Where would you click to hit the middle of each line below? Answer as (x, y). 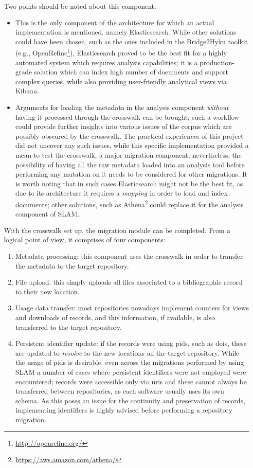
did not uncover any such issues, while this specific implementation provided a (132, 145)
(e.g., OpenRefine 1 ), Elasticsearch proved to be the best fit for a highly (121, 52)
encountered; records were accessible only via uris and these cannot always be (131, 381)
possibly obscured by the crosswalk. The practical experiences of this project (129, 135)
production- (217, 62)
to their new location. (47, 291)
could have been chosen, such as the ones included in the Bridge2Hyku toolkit (132, 41)
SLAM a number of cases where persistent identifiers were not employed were (131, 371)
